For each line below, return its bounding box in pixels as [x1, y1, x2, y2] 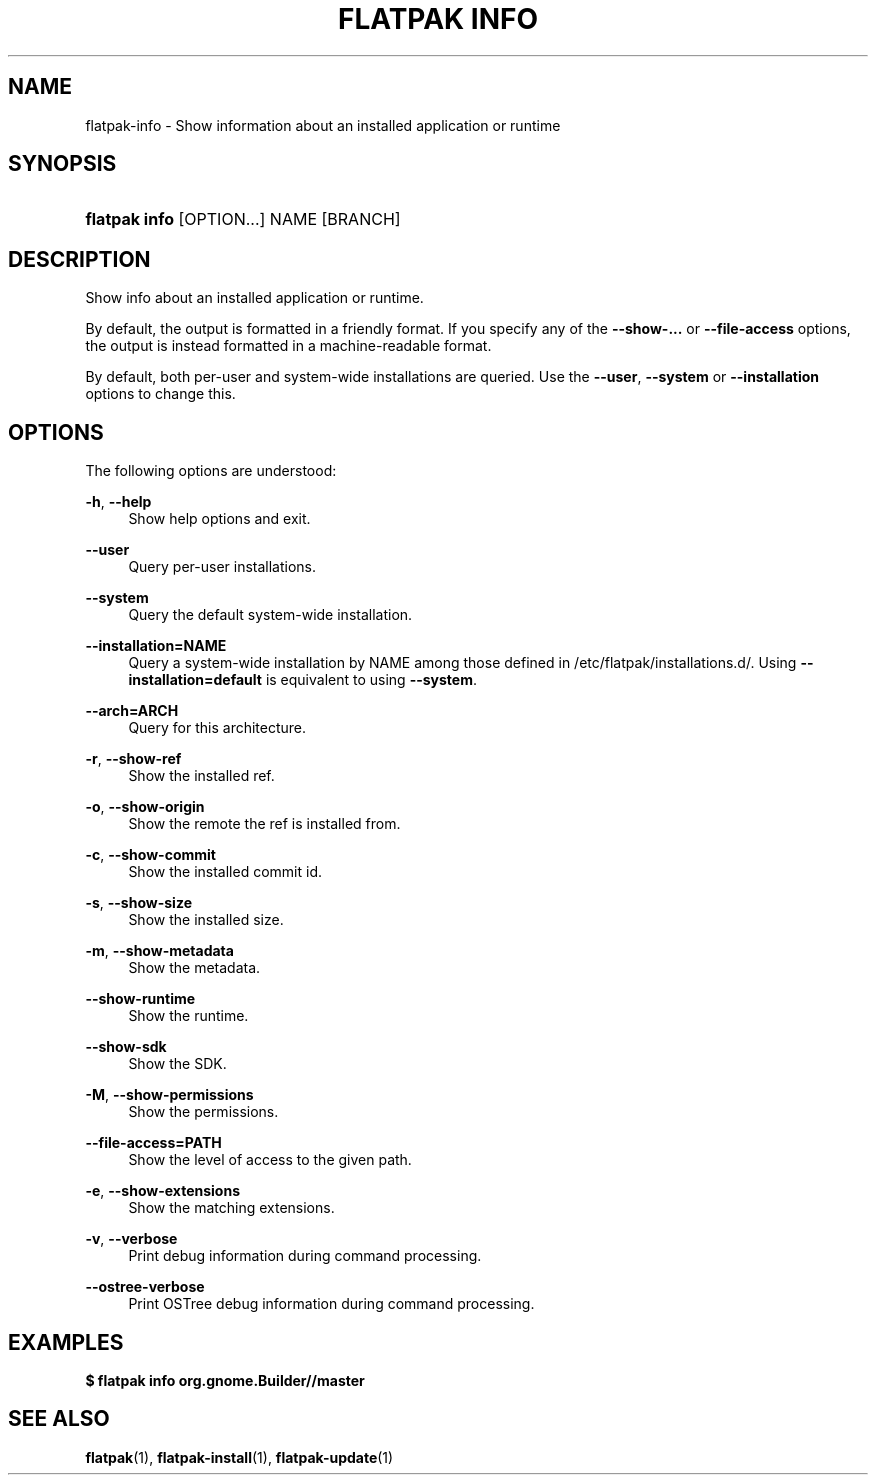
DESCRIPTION [8, 246, 151, 272]
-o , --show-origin [85, 798, 205, 816]
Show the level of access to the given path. [128, 1151, 412, 1169]
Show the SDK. [128, 1055, 227, 1073]
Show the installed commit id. [128, 863, 322, 881]
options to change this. [85, 385, 236, 403]
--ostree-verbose [85, 1278, 205, 1296]
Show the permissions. [128, 1103, 279, 1121]
